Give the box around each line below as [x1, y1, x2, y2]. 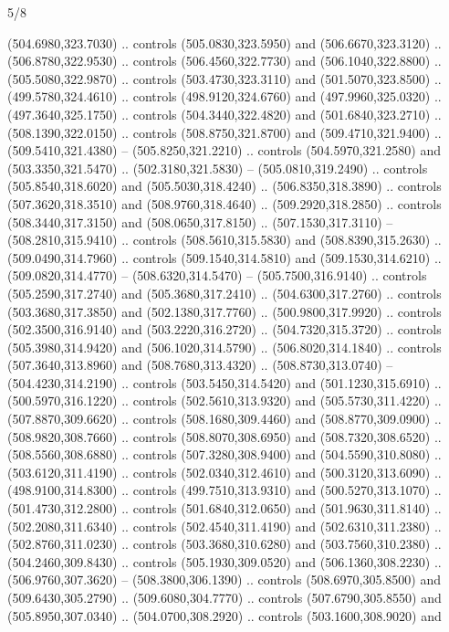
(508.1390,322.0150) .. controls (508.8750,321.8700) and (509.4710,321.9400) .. [7, 122, 442, 142]
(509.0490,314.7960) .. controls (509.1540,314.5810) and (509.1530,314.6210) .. [7, 248, 442, 267]
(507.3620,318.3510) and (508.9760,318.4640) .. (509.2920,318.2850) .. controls [7, 194, 442, 213]
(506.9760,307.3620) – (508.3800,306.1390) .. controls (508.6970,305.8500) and [7, 570, 441, 589]
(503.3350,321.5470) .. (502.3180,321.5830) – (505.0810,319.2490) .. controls [7, 158, 428, 177]
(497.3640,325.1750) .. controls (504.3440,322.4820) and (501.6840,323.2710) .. [7, 104, 442, 123]
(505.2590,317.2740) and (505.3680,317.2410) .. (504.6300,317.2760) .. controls [7, 283, 442, 302]
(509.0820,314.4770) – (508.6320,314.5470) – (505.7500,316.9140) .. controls [7, 266, 427, 285]
